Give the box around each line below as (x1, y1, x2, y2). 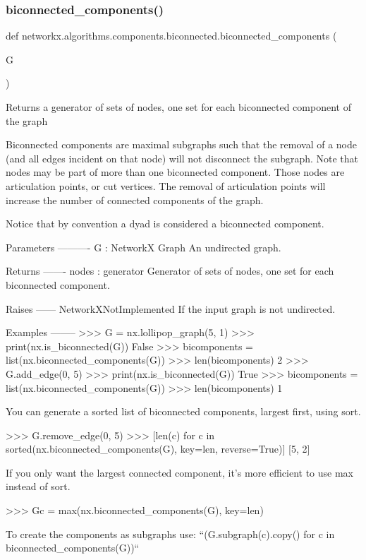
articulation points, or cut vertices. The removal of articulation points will (6, 178, 326, 193)
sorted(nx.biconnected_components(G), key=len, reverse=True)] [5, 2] (6, 441, 310, 456)
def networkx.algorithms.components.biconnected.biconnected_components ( (6, 28, 337, 43)
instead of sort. (6, 479, 71, 494)
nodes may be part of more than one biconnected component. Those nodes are (6, 165, 345, 179)
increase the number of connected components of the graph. (6, 192, 264, 207)
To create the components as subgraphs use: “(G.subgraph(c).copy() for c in (6, 526, 335, 541)
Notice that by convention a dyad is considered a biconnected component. (6, 216, 324, 231)
